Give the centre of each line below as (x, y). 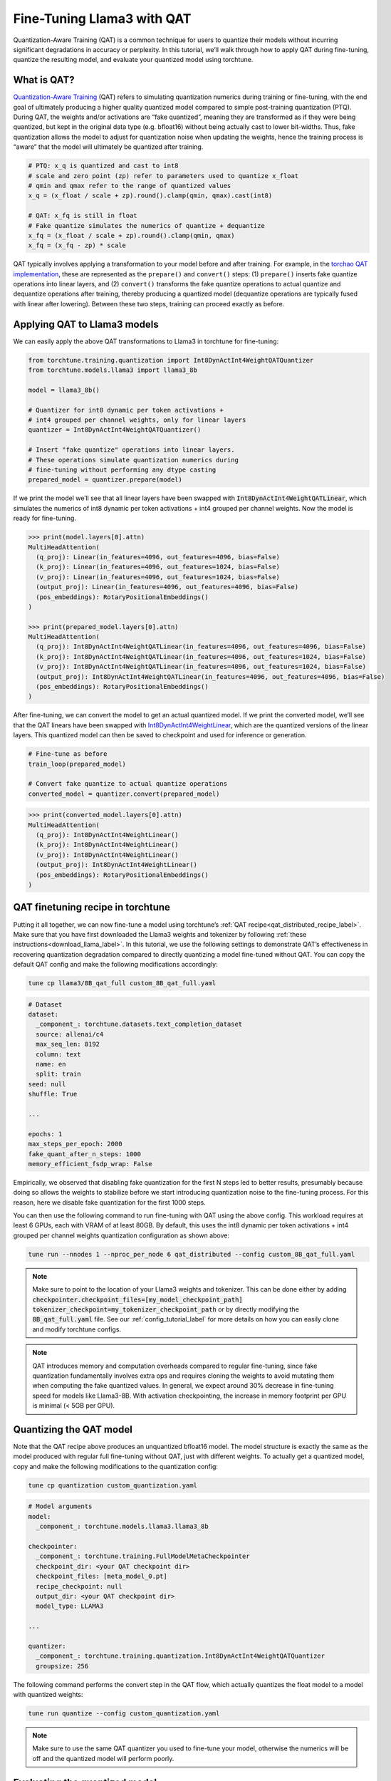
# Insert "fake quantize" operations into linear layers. (131, 450)
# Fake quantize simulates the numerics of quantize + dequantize (146, 225)
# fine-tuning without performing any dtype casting (122, 470)
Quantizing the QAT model (73, 1429)
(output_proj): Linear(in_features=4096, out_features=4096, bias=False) (167, 587)
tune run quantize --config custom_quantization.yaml (124, 1713)
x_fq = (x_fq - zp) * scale (77, 245)
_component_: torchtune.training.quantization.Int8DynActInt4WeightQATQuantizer (181, 1656)
